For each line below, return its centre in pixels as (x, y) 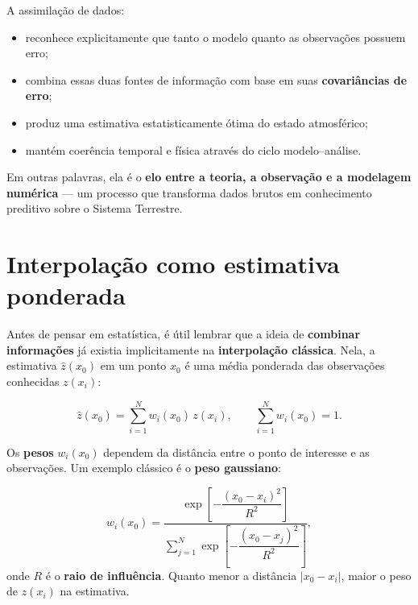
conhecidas (33, 381)
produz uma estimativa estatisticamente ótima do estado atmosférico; (197, 122)
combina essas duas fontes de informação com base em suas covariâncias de (216, 79)
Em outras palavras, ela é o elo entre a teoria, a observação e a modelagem (209, 177)
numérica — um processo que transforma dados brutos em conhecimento (189, 192)
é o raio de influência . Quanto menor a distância (171, 575)
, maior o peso (376, 575)
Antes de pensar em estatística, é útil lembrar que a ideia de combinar (184, 334)
